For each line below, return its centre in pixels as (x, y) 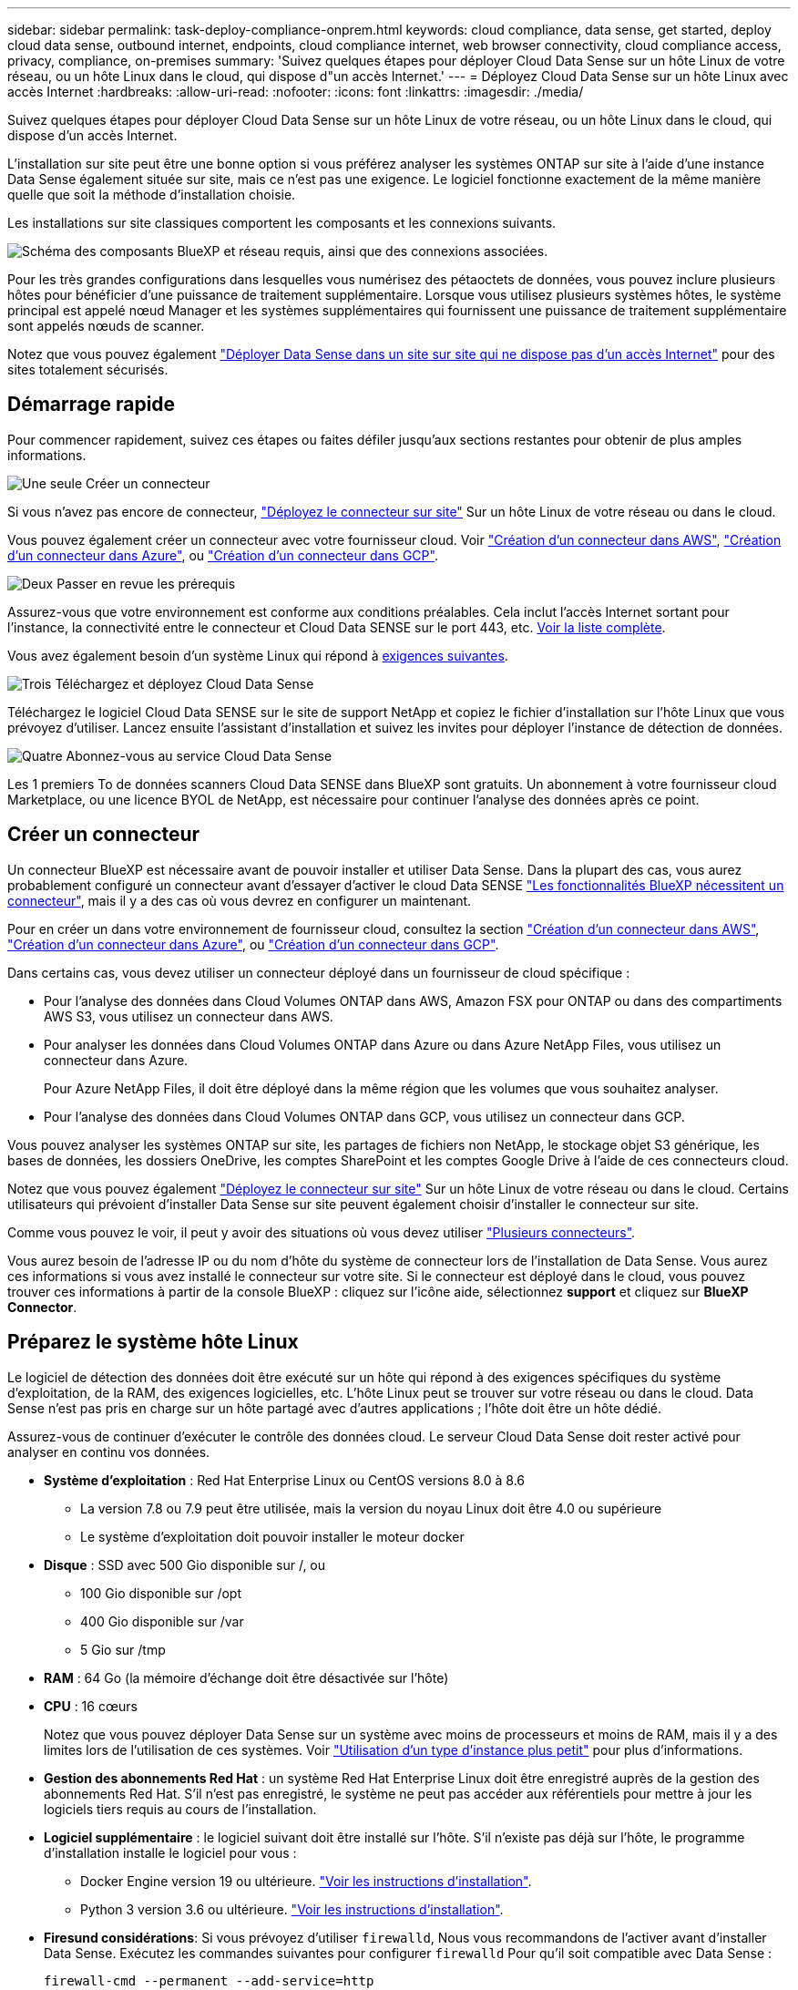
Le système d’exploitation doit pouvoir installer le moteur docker (272, 1536)
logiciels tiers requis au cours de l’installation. (180, 1809)
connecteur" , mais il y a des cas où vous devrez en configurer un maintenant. (240, 900)
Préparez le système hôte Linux (153, 1342)
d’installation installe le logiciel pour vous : (170, 1852)
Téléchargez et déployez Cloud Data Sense (184, 683)
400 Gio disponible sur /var (162, 1621)
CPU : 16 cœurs (91, 1706)
